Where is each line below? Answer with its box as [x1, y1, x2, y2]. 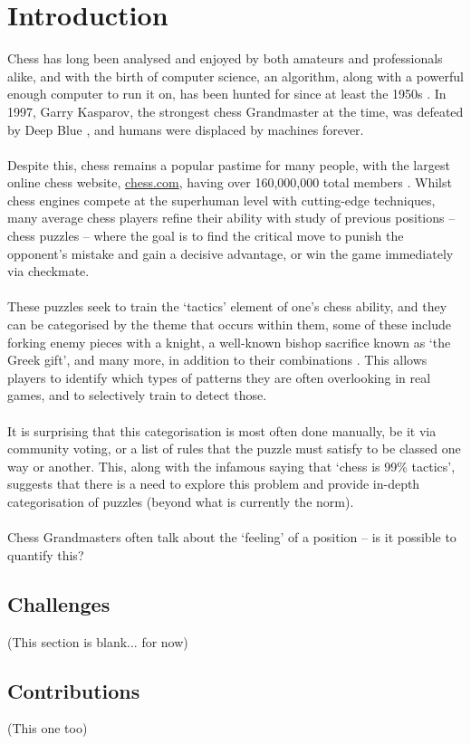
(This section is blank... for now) [7, 632, 188, 651]
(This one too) [7, 719, 88, 738]
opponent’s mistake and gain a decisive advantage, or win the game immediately [7, 243, 454, 262]
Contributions [7, 676, 140, 704]
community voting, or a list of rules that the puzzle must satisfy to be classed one [7, 439, 461, 458]
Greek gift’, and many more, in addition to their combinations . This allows [7, 350, 428, 369]
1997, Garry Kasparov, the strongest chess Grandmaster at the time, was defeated [7, 101, 464, 120]
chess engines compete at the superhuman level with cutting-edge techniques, [7, 190, 436, 209]
